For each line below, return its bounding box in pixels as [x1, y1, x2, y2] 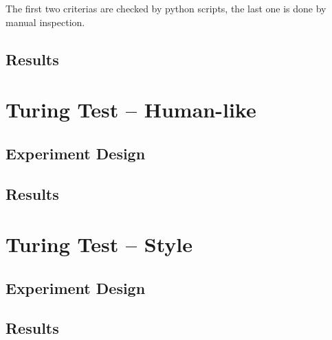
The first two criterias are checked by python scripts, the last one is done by [5, 1, 327, 15]
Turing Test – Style [5, 230, 192, 258]
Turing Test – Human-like [5, 95, 256, 124]
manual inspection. [5, 14, 85, 29]
